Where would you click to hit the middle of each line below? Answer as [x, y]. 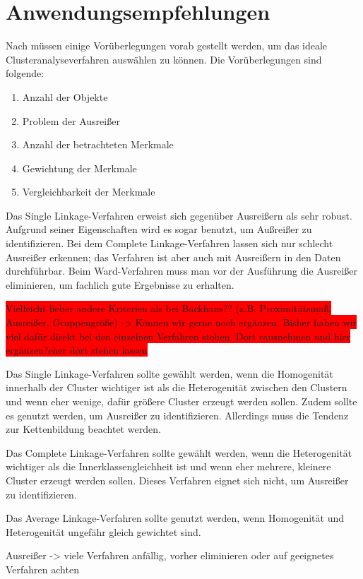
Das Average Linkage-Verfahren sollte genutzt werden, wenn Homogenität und [175, 518]
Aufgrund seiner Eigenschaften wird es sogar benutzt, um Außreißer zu [159, 229]
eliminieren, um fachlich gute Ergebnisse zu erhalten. [120, 284]
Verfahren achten [42, 569]
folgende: [25, 73]
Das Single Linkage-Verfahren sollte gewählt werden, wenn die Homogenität [169, 373]
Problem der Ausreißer [71, 120]
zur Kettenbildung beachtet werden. [83, 429]
